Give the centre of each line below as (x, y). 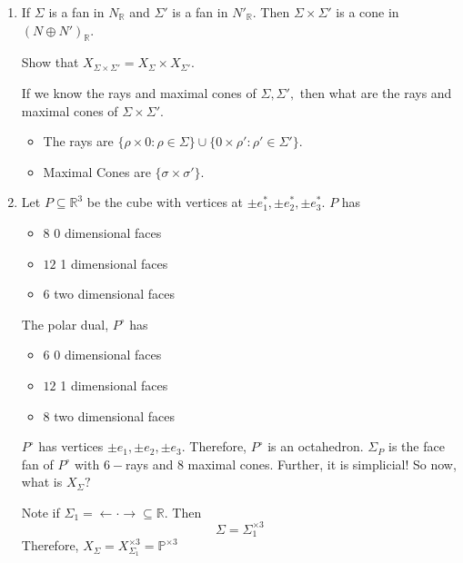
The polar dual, (65, 324)
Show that (50, 62)
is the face (417, 446)
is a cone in (367, 12)
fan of (37, 464)
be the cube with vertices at (165, 202)
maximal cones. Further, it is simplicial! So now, (322, 464)
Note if (40, 512)
